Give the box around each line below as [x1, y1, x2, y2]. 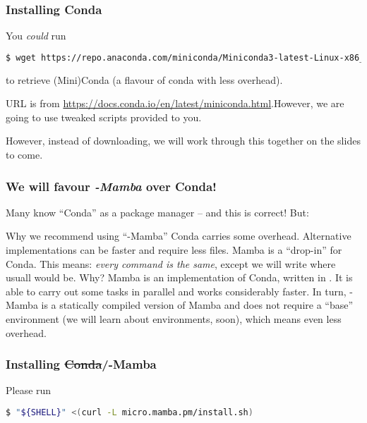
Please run [6, 383, 52, 398]
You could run [6, 28, 66, 43]
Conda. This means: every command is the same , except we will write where [6, 256, 336, 271]
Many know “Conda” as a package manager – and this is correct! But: [6, 204, 309, 219]
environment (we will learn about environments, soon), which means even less [6, 312, 342, 326]
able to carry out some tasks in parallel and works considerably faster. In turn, [6, 283, 347, 298]
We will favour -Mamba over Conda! [6, 177, 217, 195]
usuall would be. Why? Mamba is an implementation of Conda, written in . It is [6, 270, 353, 285]
